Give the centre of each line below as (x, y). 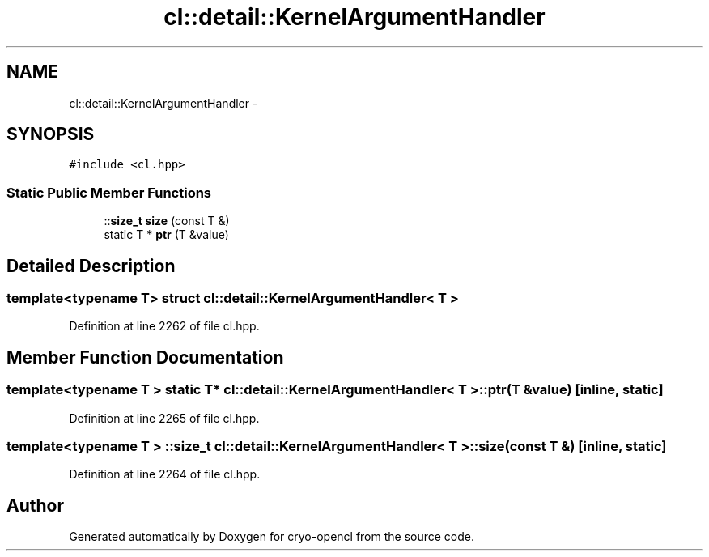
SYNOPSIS (51, 134)
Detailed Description (91, 266)
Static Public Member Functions (109, 192)
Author (35, 505)
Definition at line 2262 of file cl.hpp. (164, 326)
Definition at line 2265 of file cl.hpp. (164, 418)
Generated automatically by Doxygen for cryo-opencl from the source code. (272, 537)
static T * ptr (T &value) (166, 235)
